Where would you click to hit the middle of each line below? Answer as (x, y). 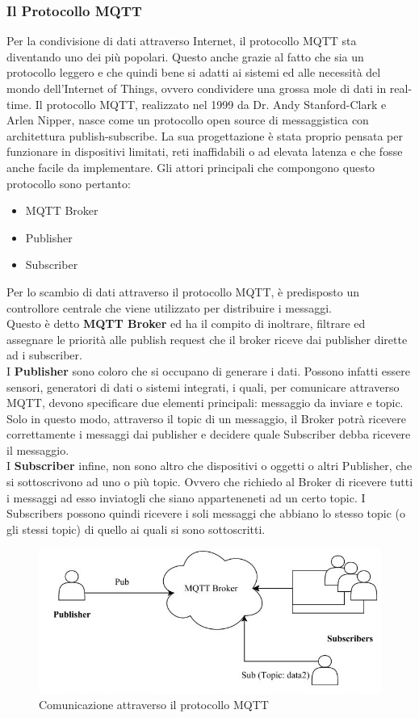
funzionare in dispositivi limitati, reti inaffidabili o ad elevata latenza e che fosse (205, 151)
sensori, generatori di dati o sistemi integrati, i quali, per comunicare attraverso (203, 386)
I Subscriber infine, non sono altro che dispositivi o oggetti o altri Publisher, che (209, 466)
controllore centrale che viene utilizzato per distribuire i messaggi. (169, 307)
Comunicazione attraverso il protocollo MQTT (154, 705)
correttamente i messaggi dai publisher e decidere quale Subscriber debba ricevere (209, 434)
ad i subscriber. (44, 355)
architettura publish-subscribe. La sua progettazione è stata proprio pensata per (205, 135)
